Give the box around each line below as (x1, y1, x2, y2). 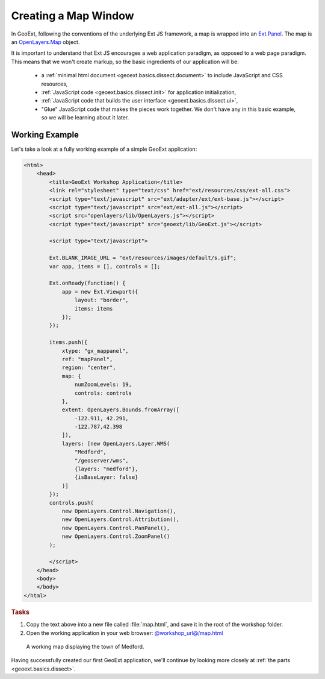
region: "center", (61, 364, 117, 371)
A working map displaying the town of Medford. (26, 643, 144, 650)
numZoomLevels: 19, (74, 381, 132, 388)
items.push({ (49, 339, 88, 346)
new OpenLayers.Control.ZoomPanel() (61, 533, 170, 540)
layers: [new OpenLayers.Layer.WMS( (61, 440, 170, 447)
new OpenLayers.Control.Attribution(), (61, 516, 180, 523)
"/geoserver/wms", (74, 457, 129, 464)
